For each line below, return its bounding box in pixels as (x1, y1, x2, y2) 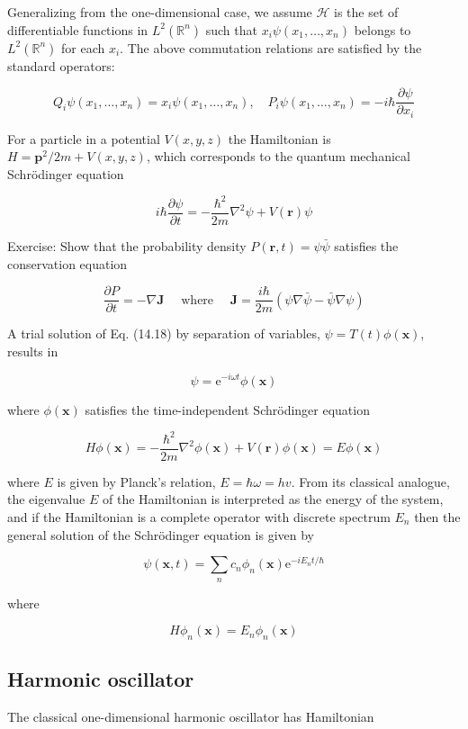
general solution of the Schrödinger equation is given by (7, 525, 314, 544)
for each (60, 38, 105, 57)
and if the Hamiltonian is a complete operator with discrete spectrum (7, 507, 391, 526)
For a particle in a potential (7, 129, 160, 148)
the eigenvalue (7, 490, 85, 508)
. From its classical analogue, (291, 472, 450, 490)
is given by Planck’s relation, (57, 472, 216, 490)
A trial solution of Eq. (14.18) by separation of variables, (7, 324, 320, 343)
